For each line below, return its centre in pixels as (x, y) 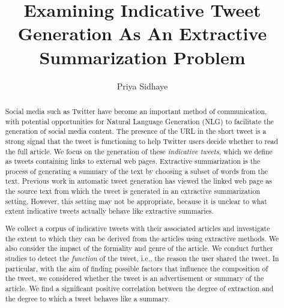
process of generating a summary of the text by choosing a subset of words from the (137, 171)
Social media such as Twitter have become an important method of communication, (136, 111)
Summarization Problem (142, 57)
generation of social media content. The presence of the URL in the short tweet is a (136, 131)
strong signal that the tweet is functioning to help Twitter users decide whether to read (142, 141)
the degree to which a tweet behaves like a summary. (87, 298)
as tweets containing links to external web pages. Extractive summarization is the (133, 161)
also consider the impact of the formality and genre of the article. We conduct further (139, 248)
